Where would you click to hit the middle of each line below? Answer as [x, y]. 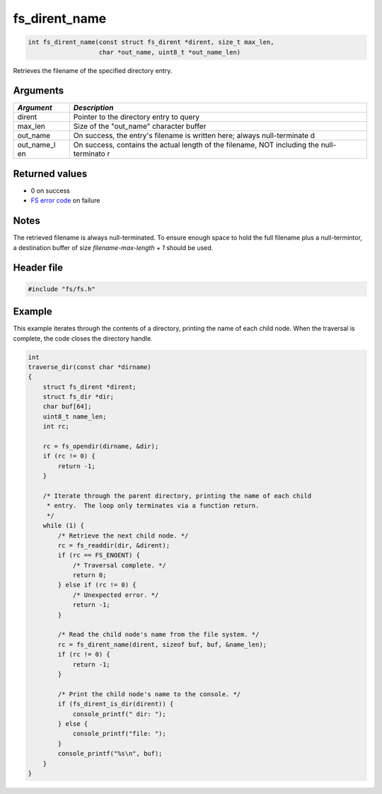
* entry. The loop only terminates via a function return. [153, 506]
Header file [38, 268]
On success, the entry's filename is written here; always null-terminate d [194, 136]
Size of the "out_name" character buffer [140, 126]
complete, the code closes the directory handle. [83, 338]
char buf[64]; [67, 407]
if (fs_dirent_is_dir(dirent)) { [116, 704]
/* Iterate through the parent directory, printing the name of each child [177, 495]
